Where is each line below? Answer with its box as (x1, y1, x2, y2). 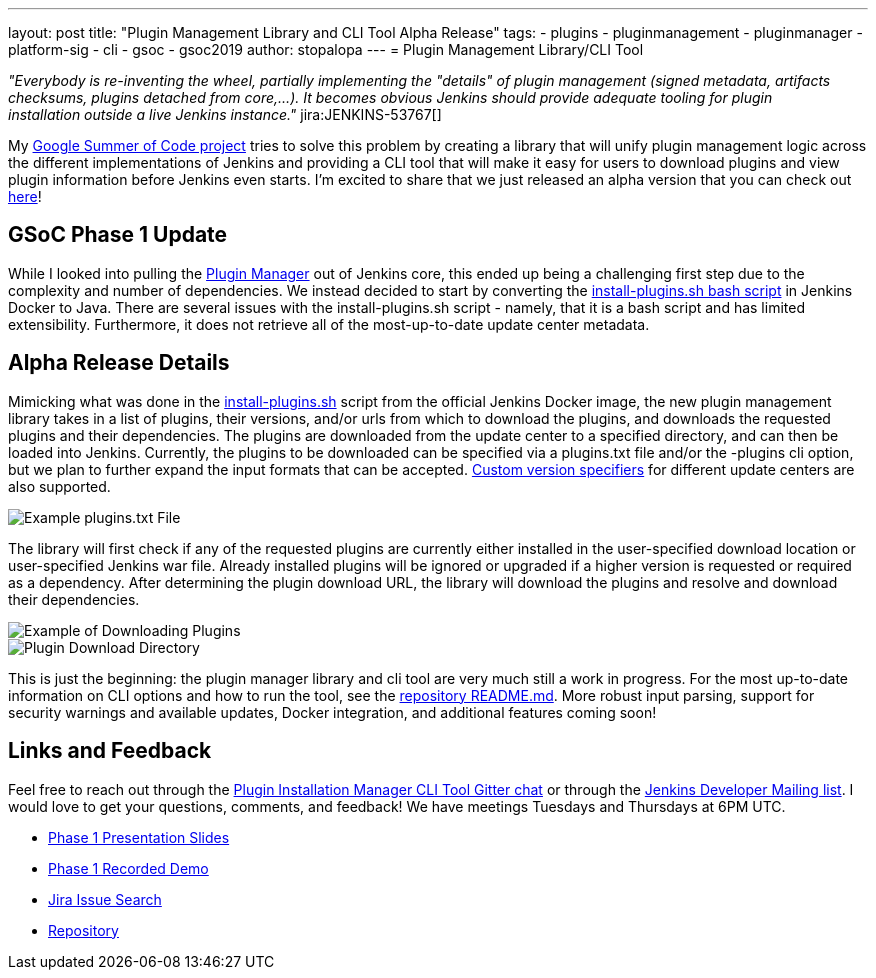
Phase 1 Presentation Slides (48, 828, 230, 846)
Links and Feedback (8, 738, 212, 764)
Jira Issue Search (48, 890, 162, 908)
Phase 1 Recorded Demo (48, 859, 209, 877)
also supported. (8, 477, 111, 495)
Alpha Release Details (8, 350, 230, 376)
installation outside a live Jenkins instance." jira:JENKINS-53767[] (8, 106, 442, 123)
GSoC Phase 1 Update (8, 222, 228, 248)
